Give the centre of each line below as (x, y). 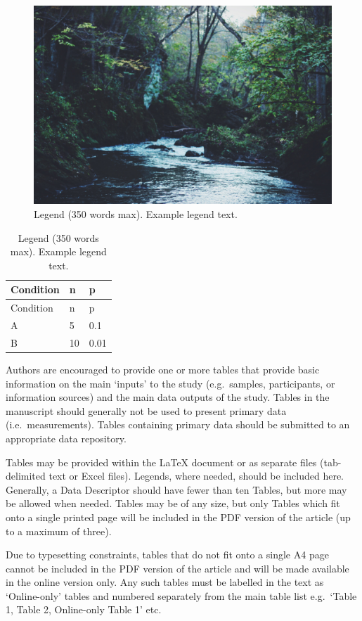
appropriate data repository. (66, 438)
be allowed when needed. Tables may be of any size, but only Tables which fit (173, 503)
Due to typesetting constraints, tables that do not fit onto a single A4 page (167, 555)
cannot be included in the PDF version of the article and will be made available (177, 568)
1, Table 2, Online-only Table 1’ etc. (84, 609)
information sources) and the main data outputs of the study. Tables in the (168, 397)
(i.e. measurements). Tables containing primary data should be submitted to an (178, 424)
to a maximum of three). (59, 531)
